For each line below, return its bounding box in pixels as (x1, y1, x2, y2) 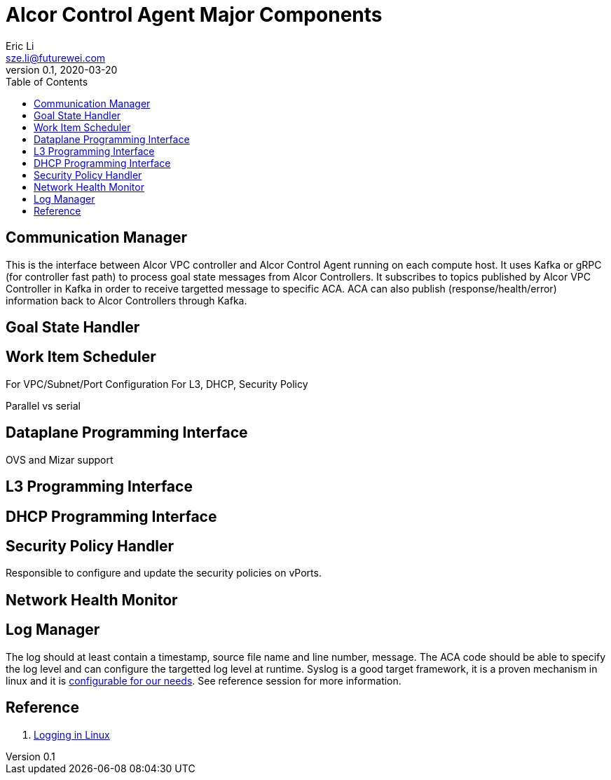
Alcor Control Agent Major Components (6, 3, 383, 27)
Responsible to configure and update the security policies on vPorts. (6, 567, 322, 579)
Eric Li (6, 39, 34, 52)
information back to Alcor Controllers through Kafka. (6, 294, 247, 307)
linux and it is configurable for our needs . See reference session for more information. (6, 674, 401, 687)
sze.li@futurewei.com (6, 51, 106, 64)
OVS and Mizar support (6, 453, 114, 466)
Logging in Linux (34, 728, 110, 741)
